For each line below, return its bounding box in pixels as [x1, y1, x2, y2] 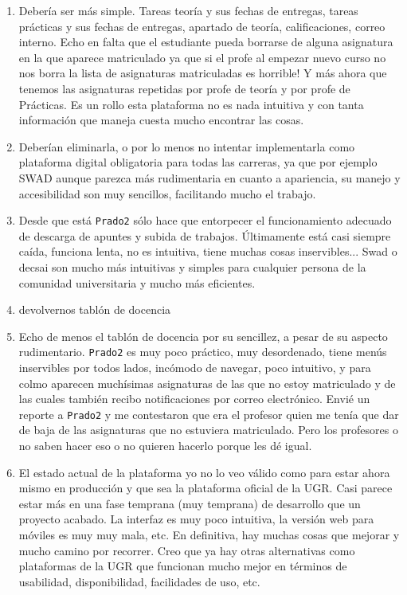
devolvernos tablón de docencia [18, 301, 171, 318]
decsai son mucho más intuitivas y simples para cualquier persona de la [18, 258, 366, 275]
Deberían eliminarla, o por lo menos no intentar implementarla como [18, 138, 355, 155]
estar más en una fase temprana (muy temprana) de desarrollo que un [18, 495, 361, 511]
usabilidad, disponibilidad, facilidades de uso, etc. [18, 573, 260, 589]
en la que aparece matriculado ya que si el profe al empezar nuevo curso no [18, 49, 386, 65]
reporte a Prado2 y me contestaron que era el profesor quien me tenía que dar [18, 405, 399, 422]
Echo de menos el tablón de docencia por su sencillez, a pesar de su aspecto [18, 327, 388, 344]
